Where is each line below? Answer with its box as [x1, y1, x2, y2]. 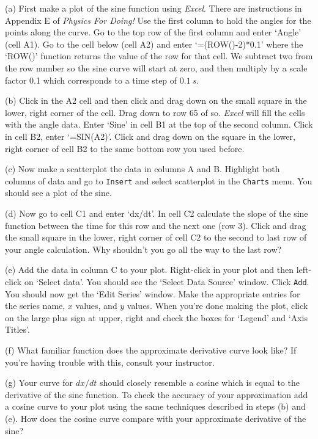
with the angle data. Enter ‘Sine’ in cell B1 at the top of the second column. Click [5, 118, 313, 131]
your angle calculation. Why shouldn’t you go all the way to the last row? [5, 242, 282, 255]
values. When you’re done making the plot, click [127, 299, 308, 312]
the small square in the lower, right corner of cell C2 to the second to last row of [5, 231, 307, 244]
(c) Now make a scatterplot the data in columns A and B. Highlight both [5, 162, 280, 175]
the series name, [5, 299, 65, 312]
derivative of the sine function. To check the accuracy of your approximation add [5, 388, 308, 401]
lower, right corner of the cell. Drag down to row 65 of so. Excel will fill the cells [5, 106, 305, 118]
